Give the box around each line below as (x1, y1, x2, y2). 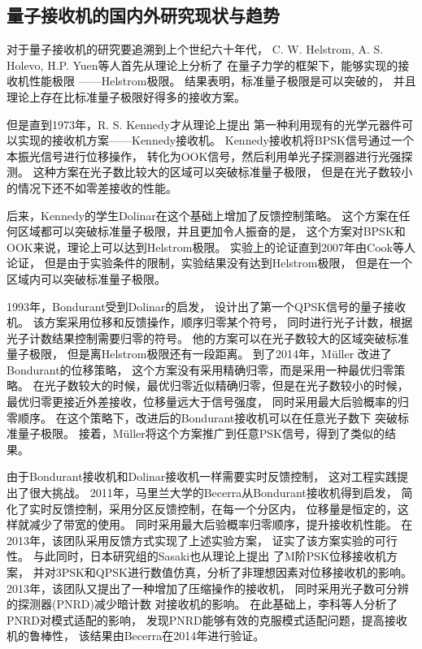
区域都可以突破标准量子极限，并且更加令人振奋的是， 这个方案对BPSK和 (17, 223, 406, 240)
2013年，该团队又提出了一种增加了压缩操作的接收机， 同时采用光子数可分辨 (7, 579, 409, 596)
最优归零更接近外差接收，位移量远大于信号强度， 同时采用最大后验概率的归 (7, 393, 409, 410)
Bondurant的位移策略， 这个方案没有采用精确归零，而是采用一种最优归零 (7, 361, 394, 378)
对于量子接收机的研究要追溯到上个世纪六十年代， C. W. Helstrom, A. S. (7, 41, 384, 58)
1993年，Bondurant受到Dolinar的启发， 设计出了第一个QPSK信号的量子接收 (7, 297, 407, 314)
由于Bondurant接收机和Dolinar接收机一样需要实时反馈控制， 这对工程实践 (7, 468, 398, 485)
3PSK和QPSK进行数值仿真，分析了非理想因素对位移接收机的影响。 (55, 564, 412, 581)
